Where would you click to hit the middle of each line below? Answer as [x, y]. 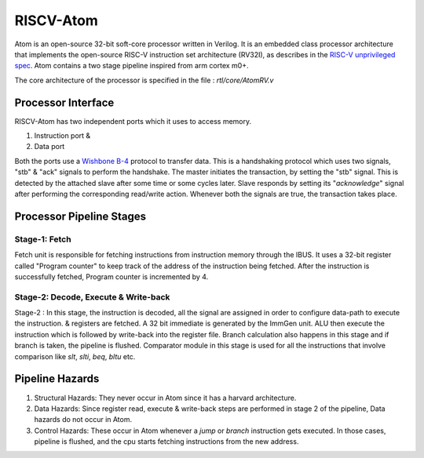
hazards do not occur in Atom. [83, 420]
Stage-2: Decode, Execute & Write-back [92, 296]
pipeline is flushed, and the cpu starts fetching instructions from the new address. [166, 442]
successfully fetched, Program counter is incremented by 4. [111, 276]
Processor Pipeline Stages [80, 216]
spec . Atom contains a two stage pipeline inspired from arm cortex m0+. [132, 66]
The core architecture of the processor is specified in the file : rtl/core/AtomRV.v [144, 80]
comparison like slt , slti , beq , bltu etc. [75, 356]
